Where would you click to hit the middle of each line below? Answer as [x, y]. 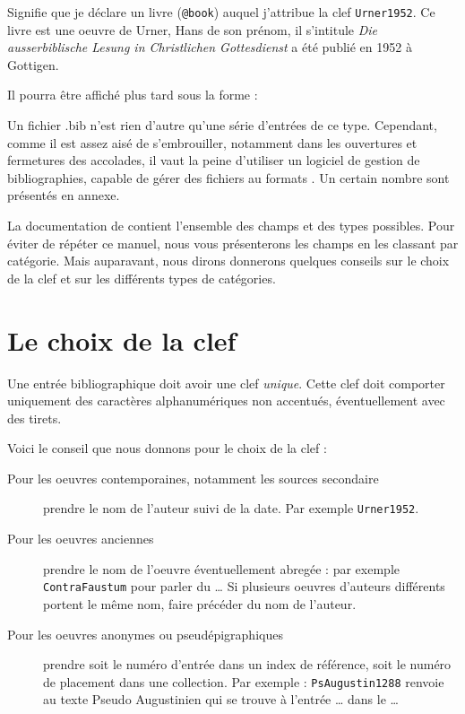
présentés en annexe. [64, 195]
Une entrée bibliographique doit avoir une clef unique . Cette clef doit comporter [226, 383]
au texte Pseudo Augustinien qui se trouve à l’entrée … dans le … [221, 699]
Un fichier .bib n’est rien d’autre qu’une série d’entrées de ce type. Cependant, [222, 125]
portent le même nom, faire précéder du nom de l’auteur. [200, 603]
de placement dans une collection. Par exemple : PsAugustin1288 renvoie [244, 681]
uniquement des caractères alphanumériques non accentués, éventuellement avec [226, 401]
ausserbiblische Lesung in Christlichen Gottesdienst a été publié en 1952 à [210, 47]
